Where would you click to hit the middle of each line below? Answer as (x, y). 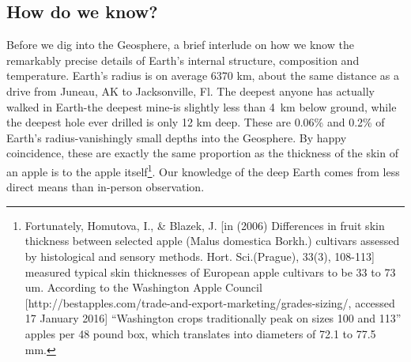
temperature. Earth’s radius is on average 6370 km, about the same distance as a (203, 75)
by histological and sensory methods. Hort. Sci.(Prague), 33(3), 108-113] (200, 256)
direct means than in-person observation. (106, 187)
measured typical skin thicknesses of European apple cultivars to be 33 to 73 (210, 271)
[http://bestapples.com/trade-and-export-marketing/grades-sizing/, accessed (210, 302)
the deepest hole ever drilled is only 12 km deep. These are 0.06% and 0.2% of (196, 122)
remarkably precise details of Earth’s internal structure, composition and (183, 60)
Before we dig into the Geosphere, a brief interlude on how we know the (180, 45)
